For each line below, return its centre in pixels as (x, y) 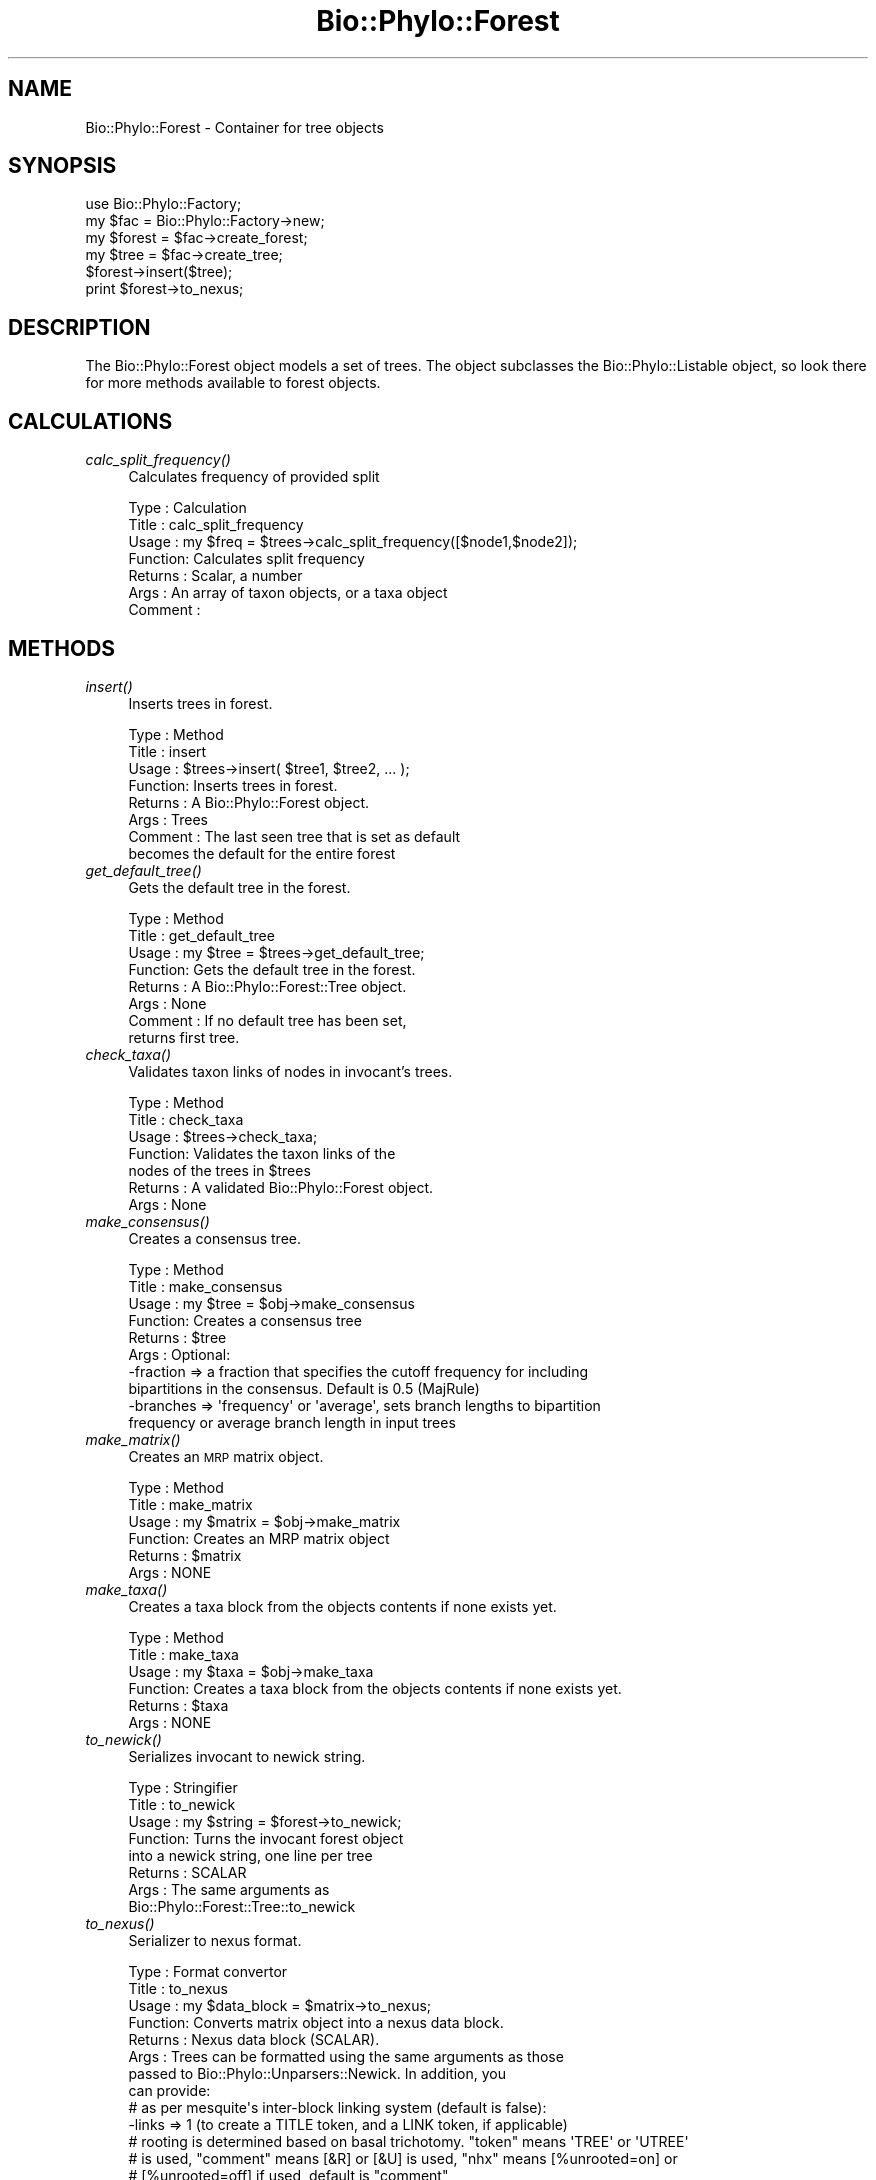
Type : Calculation (187, 508)
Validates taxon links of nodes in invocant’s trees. (290, 1071)
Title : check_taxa (186, 1119)
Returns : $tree (177, 1337)
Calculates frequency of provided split (254, 477)
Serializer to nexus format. (215, 1940)
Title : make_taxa (183, 1654)
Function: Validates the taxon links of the (262, 1153)
